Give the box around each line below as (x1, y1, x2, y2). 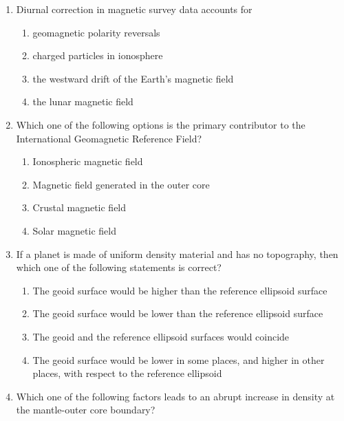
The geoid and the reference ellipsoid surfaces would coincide (32, 329, 290, 343)
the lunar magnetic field (32, 94, 133, 109)
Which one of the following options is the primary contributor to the (16, 117, 305, 131)
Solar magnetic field (32, 223, 116, 237)
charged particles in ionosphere (32, 48, 163, 63)
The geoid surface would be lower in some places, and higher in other (32, 352, 325, 367)
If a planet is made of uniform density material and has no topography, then (16, 246, 338, 261)
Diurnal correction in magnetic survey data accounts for (16, 2, 252, 16)
